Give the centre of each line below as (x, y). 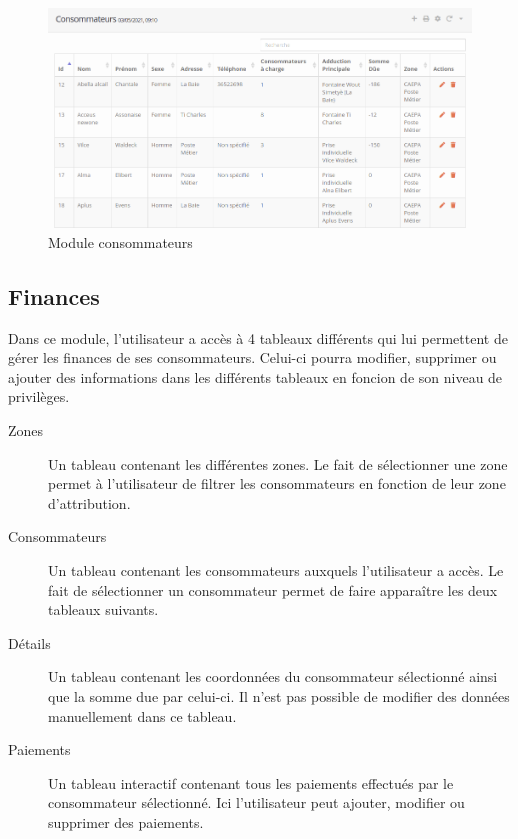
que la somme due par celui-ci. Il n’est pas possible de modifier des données (279, 695)
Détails (29, 642)
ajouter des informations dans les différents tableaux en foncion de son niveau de (255, 376)
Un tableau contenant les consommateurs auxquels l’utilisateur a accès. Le (276, 570)
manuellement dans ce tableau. (142, 715)
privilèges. (39, 396)
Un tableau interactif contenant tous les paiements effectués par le (251, 782)
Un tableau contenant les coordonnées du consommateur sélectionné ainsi (273, 676)
